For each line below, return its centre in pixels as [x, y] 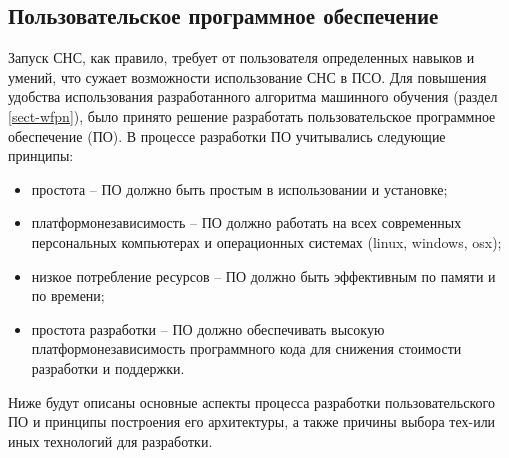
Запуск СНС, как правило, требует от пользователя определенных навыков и [241, 57]
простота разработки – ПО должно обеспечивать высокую [208, 328]
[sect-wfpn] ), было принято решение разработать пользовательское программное [252, 115]
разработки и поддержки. [108, 367]
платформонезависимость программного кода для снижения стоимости [246, 348]
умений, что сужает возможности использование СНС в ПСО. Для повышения [247, 76]
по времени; [68, 295]
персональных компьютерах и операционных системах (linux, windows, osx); [266, 241]
